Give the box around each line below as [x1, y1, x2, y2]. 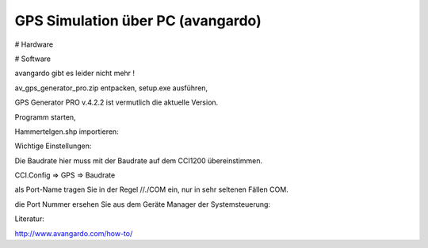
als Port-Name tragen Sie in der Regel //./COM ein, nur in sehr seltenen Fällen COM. [14, 185, 289, 194]
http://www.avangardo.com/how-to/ [14, 228, 133, 238]
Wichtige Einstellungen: [14, 141, 92, 151]
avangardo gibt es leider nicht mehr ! [14, 68, 135, 78]
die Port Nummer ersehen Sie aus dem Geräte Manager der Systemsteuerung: [14, 199, 271, 209]
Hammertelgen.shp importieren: [14, 127, 119, 136]
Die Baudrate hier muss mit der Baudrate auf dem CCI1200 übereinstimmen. [14, 155, 263, 166]
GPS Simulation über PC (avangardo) [14, 12, 262, 29]
